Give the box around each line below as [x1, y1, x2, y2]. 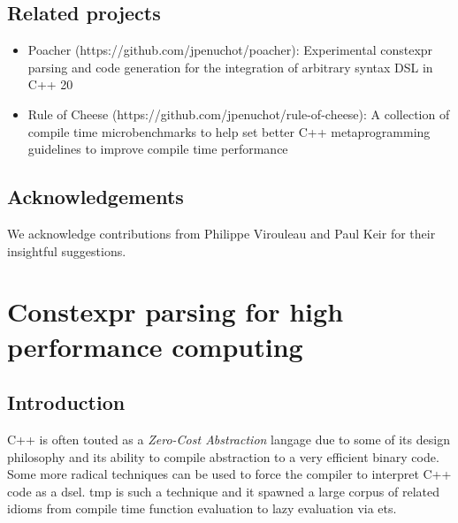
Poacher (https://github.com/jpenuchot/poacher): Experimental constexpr [27, 41, 433, 59]
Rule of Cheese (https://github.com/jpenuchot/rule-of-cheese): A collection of [27, 104, 450, 123]
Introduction [7, 389, 126, 416]
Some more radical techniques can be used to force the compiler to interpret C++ [7, 465, 452, 483]
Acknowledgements [7, 183, 184, 210]
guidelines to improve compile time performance [27, 140, 288, 158]
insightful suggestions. [7, 241, 126, 260]
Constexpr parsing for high [7, 293, 344, 330]
